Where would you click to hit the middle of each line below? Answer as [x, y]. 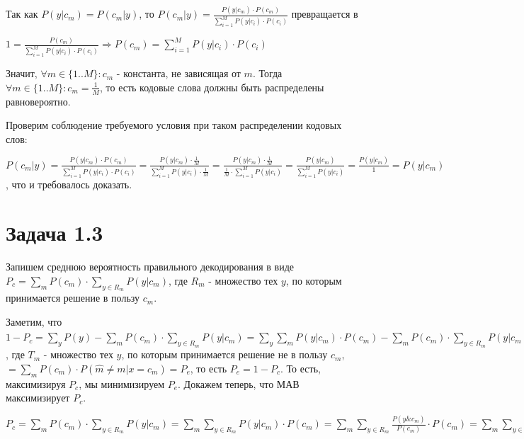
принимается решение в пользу [73, 298]
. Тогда [267, 73]
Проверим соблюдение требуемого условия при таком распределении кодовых [174, 125]
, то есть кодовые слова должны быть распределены [212, 87]
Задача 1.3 [55, 233]
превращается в [325, 14]
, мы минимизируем [122, 383]
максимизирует [38, 398]
